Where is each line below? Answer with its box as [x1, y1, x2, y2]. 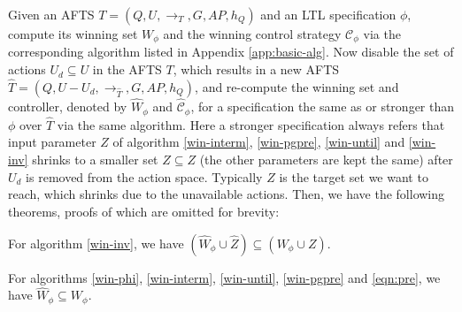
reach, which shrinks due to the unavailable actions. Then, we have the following [8, 185, 445, 203]
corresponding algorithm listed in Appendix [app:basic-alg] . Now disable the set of [8, 42, 454, 61]
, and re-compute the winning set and [195, 77, 399, 95]
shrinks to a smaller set [32, 150, 158, 169]
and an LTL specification [260, 5, 397, 23]
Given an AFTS [8, 5, 95, 23]
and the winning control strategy [163, 25, 342, 42]
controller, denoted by [8, 97, 127, 116]
